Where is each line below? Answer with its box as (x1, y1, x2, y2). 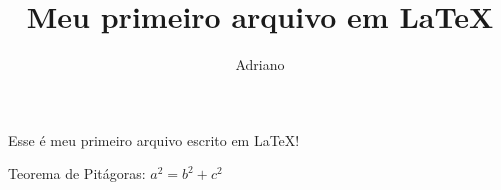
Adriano (235, 54, 285, 75)
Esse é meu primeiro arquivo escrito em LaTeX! (8, 129, 300, 150)
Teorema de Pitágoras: (8, 163, 146, 184)
